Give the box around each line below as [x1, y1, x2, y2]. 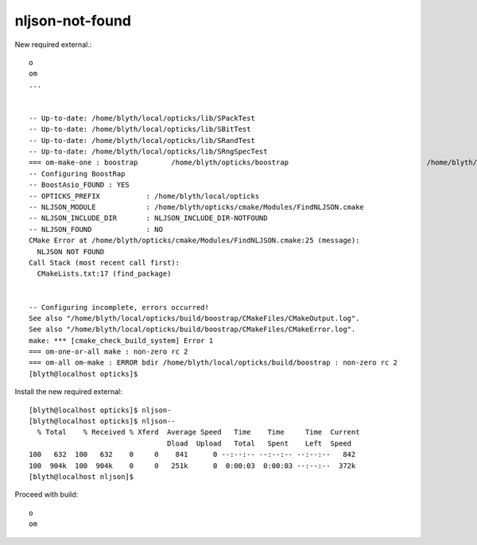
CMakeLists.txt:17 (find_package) [37, 269, 172, 278]
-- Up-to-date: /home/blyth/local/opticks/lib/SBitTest [29, 125, 251, 134]
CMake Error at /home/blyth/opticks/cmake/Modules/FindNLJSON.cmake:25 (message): [29, 236, 360, 245]
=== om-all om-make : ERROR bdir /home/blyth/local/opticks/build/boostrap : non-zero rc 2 [29, 358, 397, 367]
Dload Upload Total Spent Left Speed [167, 439, 352, 448]
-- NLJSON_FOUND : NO [29, 225, 163, 234]
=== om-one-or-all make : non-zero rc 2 [29, 347, 188, 357]
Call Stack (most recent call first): [29, 258, 180, 267]
